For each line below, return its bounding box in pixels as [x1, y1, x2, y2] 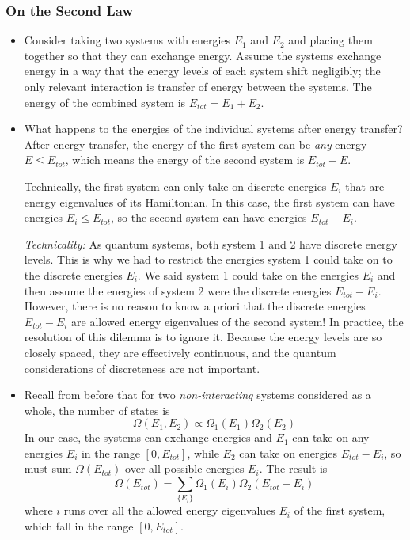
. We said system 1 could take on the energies [137, 266, 359, 283]
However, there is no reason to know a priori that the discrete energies [24, 298, 366, 314]
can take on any [292, 429, 370, 446]
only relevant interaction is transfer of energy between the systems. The [24, 78, 372, 94]
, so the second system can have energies [110, 209, 307, 226]
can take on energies [239, 444, 338, 461]
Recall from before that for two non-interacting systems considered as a [24, 386, 371, 403]
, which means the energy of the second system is [65, 151, 305, 168]
